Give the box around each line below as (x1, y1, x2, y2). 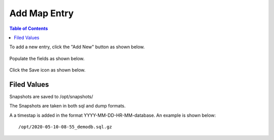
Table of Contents (9, 25, 48, 31)
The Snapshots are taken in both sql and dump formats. (9, 103, 126, 109)
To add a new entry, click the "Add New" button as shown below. (9, 44, 145, 50)
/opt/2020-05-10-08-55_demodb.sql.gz (18, 124, 113, 130)
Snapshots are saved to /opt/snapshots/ (9, 94, 93, 100)
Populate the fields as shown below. (9, 55, 85, 61)
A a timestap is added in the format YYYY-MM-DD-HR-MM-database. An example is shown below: (9, 112, 216, 118)
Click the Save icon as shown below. (9, 67, 86, 73)
